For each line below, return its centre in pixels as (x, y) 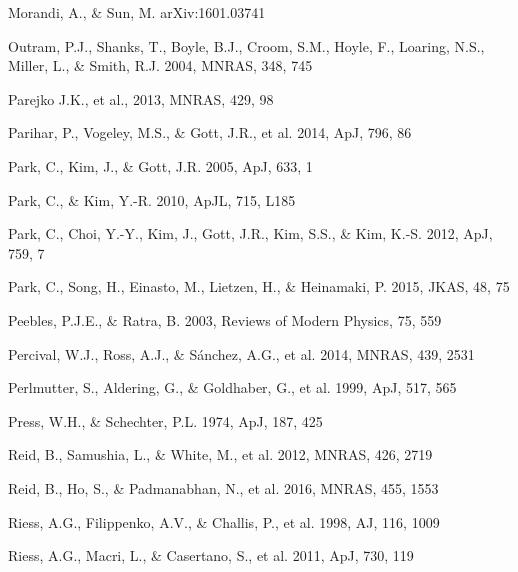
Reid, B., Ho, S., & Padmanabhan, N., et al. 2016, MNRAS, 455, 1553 (223, 487)
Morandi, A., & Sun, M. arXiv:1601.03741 (137, 12)
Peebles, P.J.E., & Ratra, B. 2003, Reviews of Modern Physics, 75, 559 (225, 319)
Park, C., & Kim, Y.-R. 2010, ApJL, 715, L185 (152, 199)
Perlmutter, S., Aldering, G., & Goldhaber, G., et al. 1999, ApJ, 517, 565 (232, 387)
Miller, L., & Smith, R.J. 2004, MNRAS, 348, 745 (160, 65)
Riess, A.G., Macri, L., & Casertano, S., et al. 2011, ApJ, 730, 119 (211, 555)
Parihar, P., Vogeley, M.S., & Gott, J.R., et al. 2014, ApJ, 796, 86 (210, 132)
